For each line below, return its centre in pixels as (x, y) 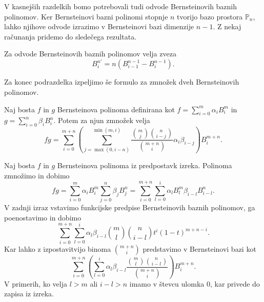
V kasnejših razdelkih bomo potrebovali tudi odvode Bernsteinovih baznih (121, 6)
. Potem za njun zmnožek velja (102, 120)
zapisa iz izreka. (29, 294)
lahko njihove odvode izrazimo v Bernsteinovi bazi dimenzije (99, 26)
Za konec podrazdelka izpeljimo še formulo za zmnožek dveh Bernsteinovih (122, 82)
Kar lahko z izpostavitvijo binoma (58, 248)
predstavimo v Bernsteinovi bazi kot (199, 248)
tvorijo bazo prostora (210, 16)
